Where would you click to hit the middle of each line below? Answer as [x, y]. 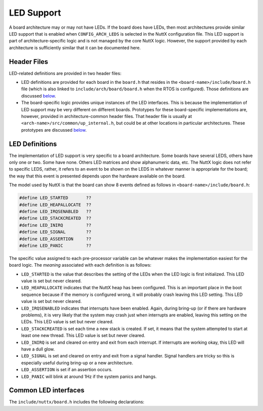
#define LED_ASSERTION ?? [55, 239]
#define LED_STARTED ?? [55, 198]
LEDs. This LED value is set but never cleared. [67, 322]
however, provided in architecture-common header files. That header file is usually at [107, 116]
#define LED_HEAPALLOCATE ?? [55, 205]
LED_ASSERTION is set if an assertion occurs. [67, 370]
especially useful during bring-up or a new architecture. [77, 363]
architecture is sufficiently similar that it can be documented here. [75, 48]
